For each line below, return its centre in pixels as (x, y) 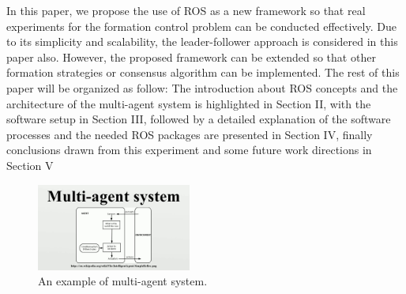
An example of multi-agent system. (123, 281)
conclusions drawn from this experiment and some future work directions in (189, 150)
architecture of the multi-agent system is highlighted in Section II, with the (189, 103)
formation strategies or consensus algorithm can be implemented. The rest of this (203, 72)
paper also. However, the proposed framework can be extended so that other (191, 57)
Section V (30, 165)
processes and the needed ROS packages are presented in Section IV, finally (190, 134)
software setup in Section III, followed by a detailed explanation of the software (199, 119)
